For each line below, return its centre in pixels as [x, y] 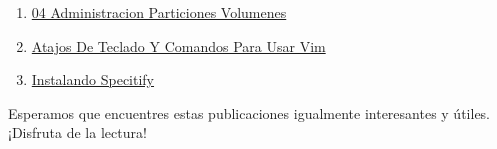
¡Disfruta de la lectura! [77, 132]
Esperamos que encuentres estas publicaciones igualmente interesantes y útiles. [249, 112]
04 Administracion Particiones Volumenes [159, 12]
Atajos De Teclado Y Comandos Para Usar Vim [178, 45]
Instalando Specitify [93, 79]
